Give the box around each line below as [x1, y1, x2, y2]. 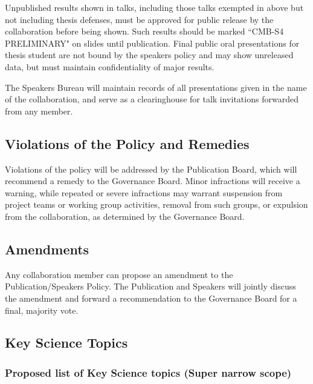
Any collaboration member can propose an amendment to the [5, 268, 233, 280]
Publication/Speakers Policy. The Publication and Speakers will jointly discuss [5, 280, 296, 293]
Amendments [5, 239, 89, 258]
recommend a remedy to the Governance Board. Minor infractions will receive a [5, 174, 300, 187]
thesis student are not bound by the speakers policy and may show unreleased [5, 48, 294, 61]
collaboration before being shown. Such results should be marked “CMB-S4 [5, 25, 284, 38]
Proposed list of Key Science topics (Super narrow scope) [5, 365, 292, 380]
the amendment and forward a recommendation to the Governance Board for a [5, 291, 297, 304]
